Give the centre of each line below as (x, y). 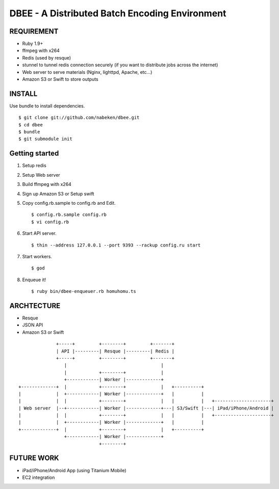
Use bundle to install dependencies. (47, 106)
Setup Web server (41, 175)
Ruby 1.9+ (33, 44)
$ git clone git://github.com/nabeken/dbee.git (79, 118)
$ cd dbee (31, 125)
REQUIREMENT (34, 31)
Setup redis (34, 166)
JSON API (33, 325)
